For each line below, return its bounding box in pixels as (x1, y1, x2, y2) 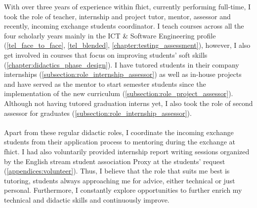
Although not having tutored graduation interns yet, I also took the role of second (4, 98, 253, 108)
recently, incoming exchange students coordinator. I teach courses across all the (4, 21, 244, 31)
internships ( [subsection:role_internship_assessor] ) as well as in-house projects (4, 69, 242, 79)
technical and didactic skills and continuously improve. (4, 194, 170, 205)
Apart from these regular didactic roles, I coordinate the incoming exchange (4, 127, 234, 137)
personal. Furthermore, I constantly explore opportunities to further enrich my (4, 185, 242, 195)
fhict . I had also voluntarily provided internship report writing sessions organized (4, 146, 250, 156)
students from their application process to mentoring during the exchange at (4, 137, 235, 147)
